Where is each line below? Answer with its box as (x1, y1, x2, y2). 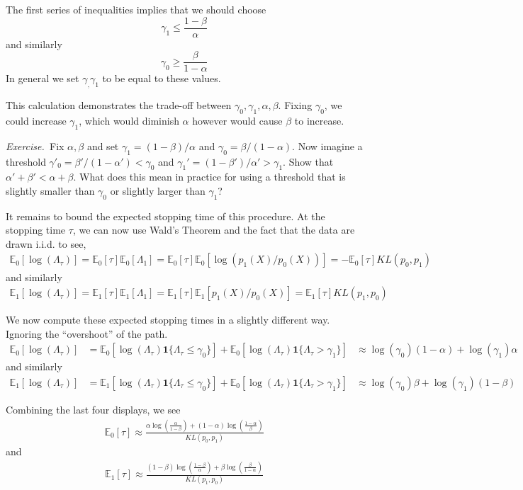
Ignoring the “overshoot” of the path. (6, 326, 168, 341)
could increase (6, 113, 67, 127)
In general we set (6, 71, 79, 86)
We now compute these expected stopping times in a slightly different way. (6, 312, 330, 327)
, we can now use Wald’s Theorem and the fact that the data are (72, 222, 355, 237)
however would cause (192, 113, 283, 127)
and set (86, 138, 119, 153)
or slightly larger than (110, 183, 206, 198)
